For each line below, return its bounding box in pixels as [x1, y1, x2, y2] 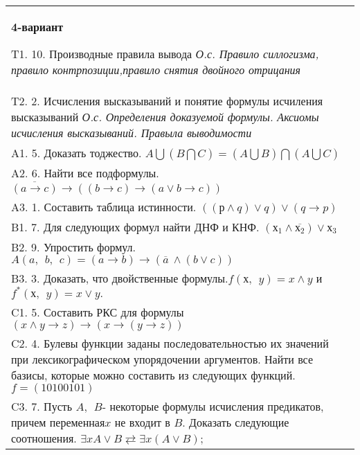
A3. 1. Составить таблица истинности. [11, 198, 197, 215]
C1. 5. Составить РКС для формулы [11, 303, 184, 320]
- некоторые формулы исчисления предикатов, [102, 398, 324, 414]
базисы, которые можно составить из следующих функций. [11, 366, 296, 383]
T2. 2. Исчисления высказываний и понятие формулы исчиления [11, 93, 323, 109]
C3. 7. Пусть [11, 398, 73, 414]
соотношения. [11, 429, 77, 446]
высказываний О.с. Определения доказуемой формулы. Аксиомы [11, 109, 319, 125]
